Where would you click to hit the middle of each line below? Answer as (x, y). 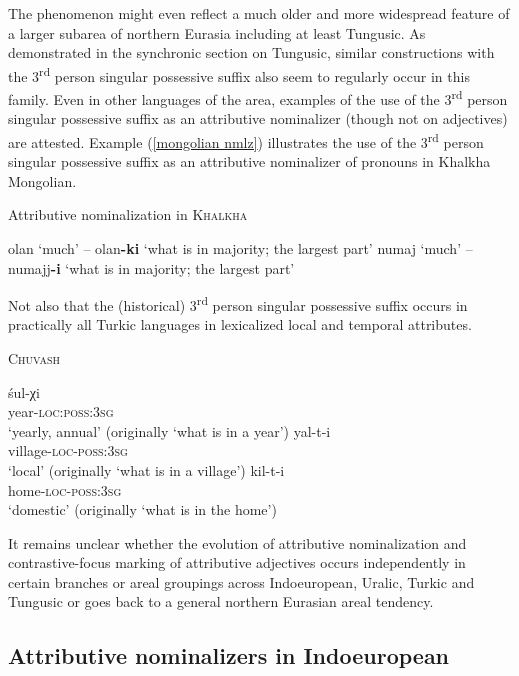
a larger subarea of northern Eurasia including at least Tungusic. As (217, 32)
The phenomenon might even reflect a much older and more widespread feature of (259, 13)
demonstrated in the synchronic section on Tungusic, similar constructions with (251, 52)
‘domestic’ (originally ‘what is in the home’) (142, 509)
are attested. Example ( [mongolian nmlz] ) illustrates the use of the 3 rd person (246, 140)
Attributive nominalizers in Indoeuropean (229, 655)
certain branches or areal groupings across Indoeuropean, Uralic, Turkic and (241, 581)
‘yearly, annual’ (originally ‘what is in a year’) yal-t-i (169, 430)
